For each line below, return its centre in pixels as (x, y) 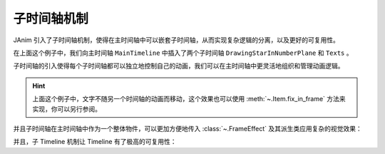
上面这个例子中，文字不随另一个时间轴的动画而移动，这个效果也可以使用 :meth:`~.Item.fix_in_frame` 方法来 (189, 99)
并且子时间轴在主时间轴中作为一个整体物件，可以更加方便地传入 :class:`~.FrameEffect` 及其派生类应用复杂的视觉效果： (188, 128)
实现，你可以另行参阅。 (67, 109)
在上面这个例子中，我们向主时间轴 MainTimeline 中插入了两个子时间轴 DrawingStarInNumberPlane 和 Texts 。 (183, 53)
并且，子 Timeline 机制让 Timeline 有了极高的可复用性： (95, 142)
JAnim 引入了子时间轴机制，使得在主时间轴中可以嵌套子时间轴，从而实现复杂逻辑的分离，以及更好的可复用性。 (176, 40)
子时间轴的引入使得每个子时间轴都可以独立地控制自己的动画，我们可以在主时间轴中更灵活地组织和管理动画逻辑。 (179, 66)
